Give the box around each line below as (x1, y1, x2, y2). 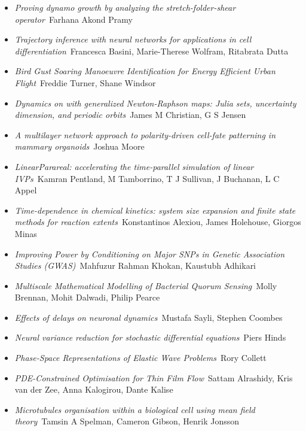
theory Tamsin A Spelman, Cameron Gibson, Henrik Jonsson (14, 415, 240, 427)
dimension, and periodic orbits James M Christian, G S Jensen (14, 108, 246, 121)
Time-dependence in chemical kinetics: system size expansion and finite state (14, 204, 296, 216)
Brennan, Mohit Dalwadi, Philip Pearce (14, 291, 160, 303)
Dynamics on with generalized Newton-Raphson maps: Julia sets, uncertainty (14, 96, 296, 109)
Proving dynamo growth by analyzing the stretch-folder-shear (14, 1, 236, 13)
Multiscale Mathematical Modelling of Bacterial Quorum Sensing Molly (14, 279, 277, 292)
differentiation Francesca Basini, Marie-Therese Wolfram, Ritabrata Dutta (14, 44, 289, 57)
